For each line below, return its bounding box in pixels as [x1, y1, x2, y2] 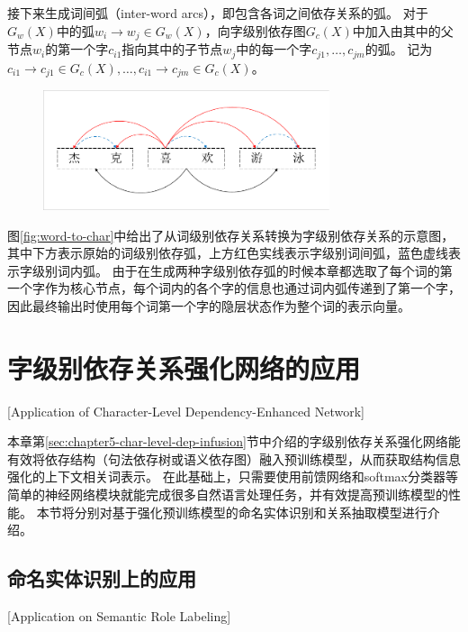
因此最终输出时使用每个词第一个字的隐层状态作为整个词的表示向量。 [7, 296, 410, 315]
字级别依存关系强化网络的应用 [7, 349, 361, 386]
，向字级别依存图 [204, 21, 306, 40]
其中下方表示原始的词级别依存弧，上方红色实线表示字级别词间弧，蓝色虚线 [7, 243, 448, 262]
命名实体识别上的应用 [7, 564, 196, 592]
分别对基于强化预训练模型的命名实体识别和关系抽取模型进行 [74, 502, 427, 521]
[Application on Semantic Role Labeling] [7, 606, 231, 625]
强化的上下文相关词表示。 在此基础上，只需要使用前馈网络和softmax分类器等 [7, 467, 458, 486]
